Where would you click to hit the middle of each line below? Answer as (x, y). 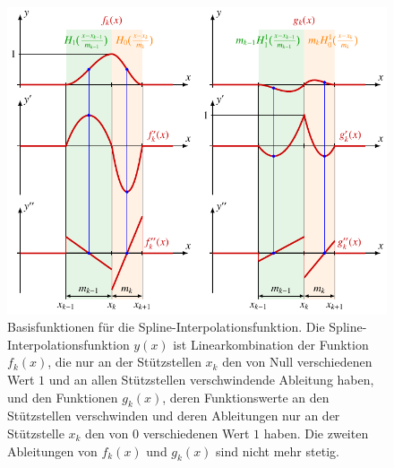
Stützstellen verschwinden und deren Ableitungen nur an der (174, 416)
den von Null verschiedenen (297, 362)
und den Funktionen (63, 397)
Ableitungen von (52, 451)
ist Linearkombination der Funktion (271, 344)
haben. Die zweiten (316, 433)
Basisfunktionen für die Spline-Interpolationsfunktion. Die (166, 327)
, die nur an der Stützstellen (124, 362)
